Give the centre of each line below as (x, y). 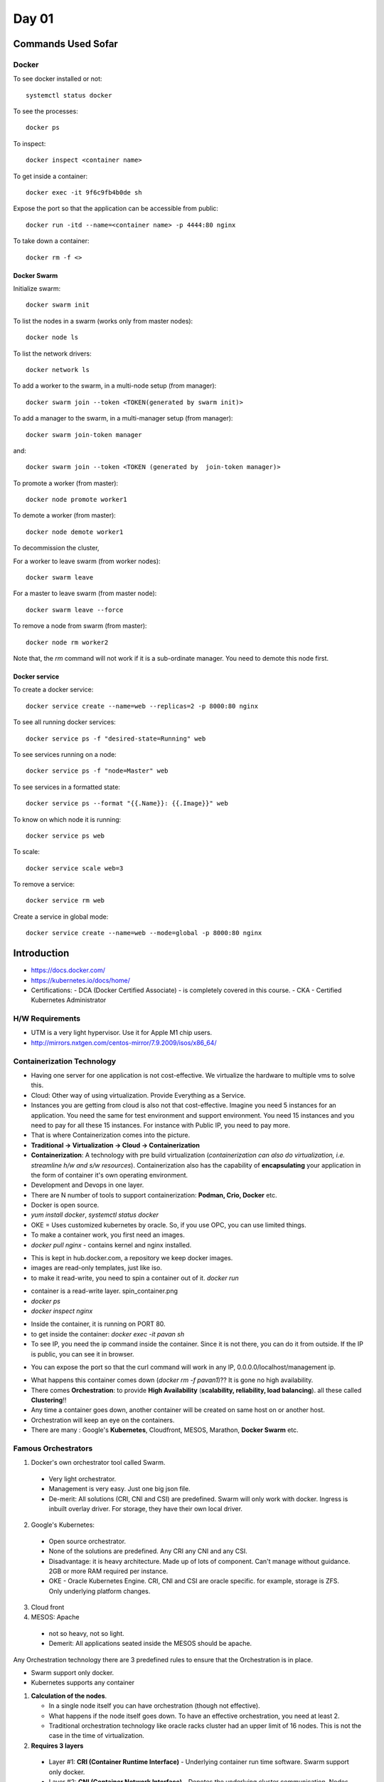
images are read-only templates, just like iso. (97, 1268)
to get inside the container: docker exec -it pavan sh (108, 1334)
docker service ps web (65, 835)
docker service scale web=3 (75, 868)
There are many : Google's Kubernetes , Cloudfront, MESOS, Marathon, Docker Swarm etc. (165, 1430)
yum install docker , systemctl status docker (95, 1215)
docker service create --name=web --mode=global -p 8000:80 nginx (144, 933)
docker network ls (58, 370)
